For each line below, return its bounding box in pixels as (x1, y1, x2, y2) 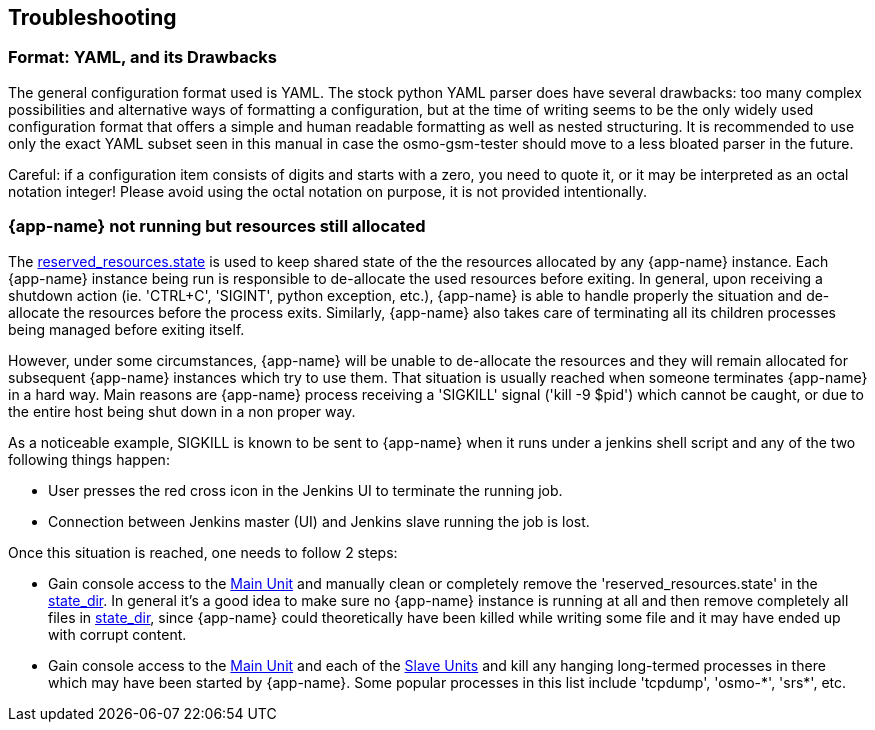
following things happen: (8, 450, 170, 468)
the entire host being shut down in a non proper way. (8, 402, 356, 420)
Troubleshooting (8, 5, 177, 30)
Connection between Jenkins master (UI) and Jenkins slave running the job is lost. (48, 512, 590, 530)
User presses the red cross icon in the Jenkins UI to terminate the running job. (48, 481, 563, 499)
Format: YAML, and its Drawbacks (8, 47, 278, 68)
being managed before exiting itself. (8, 320, 245, 338)
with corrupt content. (48, 625, 187, 643)
